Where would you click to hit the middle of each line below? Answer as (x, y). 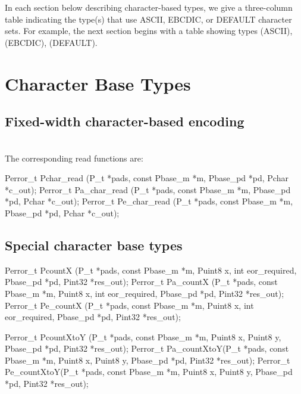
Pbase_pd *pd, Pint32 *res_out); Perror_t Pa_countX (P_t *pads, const (141, 282)
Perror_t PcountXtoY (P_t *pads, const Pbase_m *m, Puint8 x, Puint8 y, (143, 336)
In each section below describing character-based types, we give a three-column (149, 7)
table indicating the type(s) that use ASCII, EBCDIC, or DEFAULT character (148, 19)
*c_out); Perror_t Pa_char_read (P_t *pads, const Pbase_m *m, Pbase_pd (148, 189)
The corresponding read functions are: (74, 158)
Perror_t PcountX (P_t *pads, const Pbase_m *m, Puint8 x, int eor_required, (151, 270)
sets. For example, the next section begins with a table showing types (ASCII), (149, 31)
